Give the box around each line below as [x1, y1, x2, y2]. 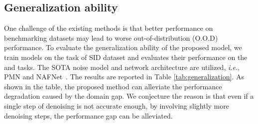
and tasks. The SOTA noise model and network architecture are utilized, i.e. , [4, 62, 240, 72]
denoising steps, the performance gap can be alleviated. [4, 110, 173, 121]
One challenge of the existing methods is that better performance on [4, 23, 213, 33]
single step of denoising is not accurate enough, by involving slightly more [4, 100, 229, 111]
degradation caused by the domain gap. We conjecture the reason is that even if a [4, 91, 254, 101]
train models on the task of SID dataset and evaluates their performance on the [4, 52, 248, 62]
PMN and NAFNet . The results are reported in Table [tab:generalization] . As [4, 71, 244, 82]
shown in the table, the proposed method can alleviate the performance [4, 81, 222, 91]
